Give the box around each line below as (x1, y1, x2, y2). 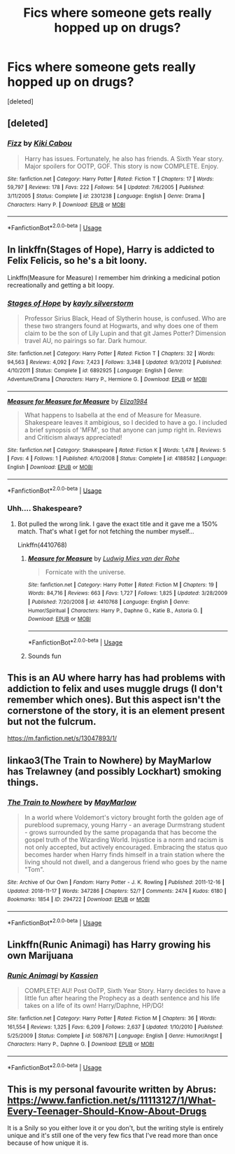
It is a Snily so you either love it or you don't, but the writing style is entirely (7, 1124, 224, 1132)
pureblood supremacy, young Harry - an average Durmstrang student (24, 821, 225, 829)
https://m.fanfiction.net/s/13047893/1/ (7, 734, 117, 743)
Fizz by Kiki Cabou (7, 139, 72, 148)
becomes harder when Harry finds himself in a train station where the (24, 850, 225, 859)
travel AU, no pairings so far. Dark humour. (24, 337, 148, 345)
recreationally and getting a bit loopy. (7, 281, 115, 289)
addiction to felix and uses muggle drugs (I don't (7, 682, 223, 694)
